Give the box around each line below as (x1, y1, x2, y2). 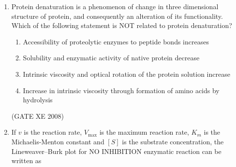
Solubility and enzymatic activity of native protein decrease (23, 53, 200, 63)
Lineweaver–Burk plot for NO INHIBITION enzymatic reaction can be (11, 146, 221, 156)
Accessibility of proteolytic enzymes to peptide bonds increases (23, 36, 209, 46)
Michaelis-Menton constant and (11, 136, 104, 146)
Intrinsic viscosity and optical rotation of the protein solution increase (23, 69, 230, 79)
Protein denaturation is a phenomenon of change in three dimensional (11, 1, 219, 11)
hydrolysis (23, 95, 53, 105)
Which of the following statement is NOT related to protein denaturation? (11, 20, 232, 30)
